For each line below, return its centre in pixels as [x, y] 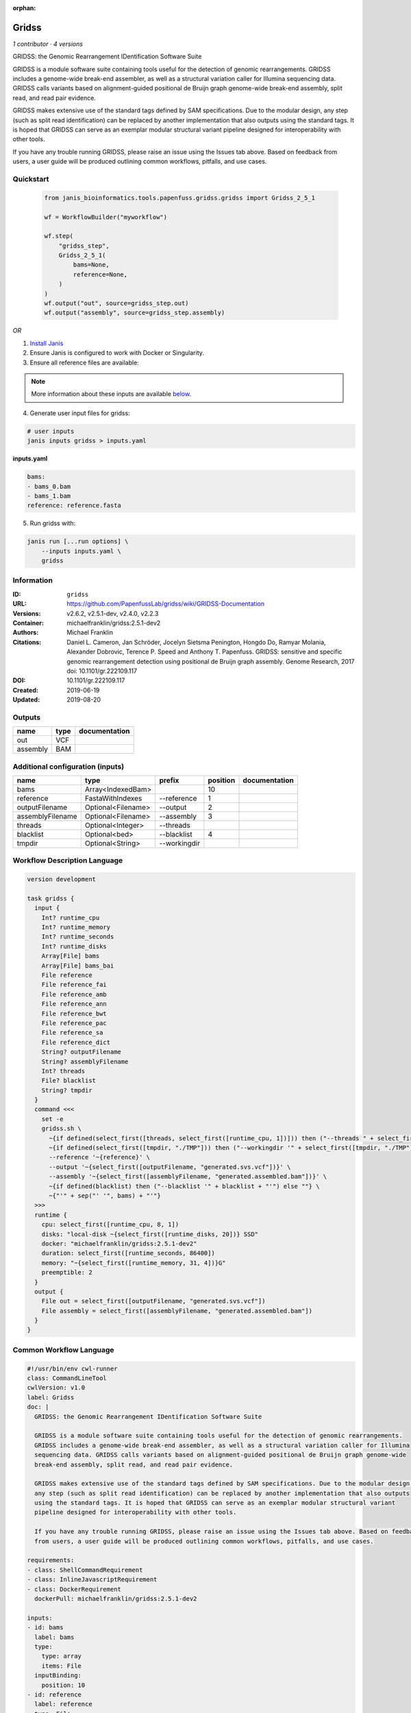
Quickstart [31, 179]
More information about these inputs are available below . [111, 394]
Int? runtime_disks [74, 946]
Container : [28, 623]
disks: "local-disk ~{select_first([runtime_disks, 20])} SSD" [150, 1234]
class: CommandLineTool [67, 1378]
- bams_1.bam [49, 496]
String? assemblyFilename [85, 1061]
